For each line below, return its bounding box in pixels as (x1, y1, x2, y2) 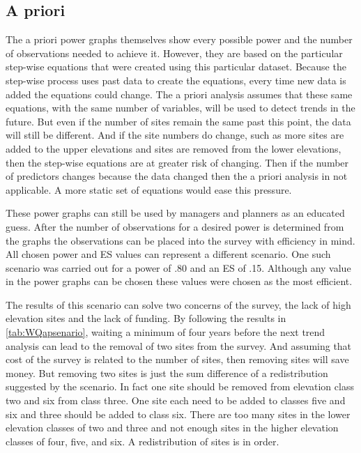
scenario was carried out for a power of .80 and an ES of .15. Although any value (6, 260, 351, 275)
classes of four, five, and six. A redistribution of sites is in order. (6, 433, 279, 448)
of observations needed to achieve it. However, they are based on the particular (6, 45, 343, 60)
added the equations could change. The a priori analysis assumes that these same (6, 86, 353, 101)
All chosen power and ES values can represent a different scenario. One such (6, 247, 331, 261)
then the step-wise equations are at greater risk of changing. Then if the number (6, 155, 349, 169)
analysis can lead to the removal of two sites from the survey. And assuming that (6, 338, 352, 353)
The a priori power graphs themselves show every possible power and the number (6, 32, 353, 47)
